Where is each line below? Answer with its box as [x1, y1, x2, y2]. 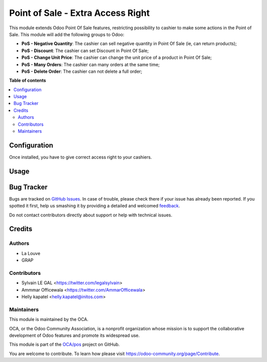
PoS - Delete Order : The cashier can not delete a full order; [21, 68, 142, 74]
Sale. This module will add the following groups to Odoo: [9, 31, 125, 37]
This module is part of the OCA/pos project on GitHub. [9, 342, 120, 348]
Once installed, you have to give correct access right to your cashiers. [9, 154, 152, 160]
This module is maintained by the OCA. [9, 316, 89, 322]
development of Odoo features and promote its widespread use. [9, 332, 140, 339]
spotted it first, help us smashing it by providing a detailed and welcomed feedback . [9, 203, 180, 209]
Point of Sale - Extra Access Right [9, 7, 150, 18]
